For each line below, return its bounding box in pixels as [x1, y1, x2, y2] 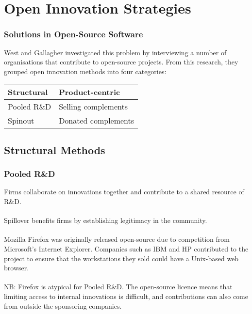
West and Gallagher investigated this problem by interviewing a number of [4, 47, 227, 57]
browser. [4, 263, 29, 273]
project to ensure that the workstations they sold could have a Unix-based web [4, 253, 239, 263]
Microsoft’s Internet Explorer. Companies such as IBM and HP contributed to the [4, 243, 249, 253]
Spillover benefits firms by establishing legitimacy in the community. [4, 215, 207, 225]
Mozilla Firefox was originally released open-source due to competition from [4, 234, 230, 244]
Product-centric [59, 86, 120, 98]
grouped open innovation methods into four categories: [4, 66, 167, 76]
